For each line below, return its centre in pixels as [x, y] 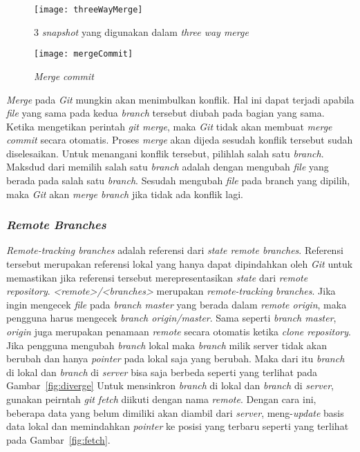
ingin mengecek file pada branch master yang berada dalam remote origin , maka [177, 304]
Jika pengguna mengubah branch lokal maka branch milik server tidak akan [167, 345]
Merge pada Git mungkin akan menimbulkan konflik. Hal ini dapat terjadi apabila [180, 99]
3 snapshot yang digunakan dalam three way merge [141, 31]
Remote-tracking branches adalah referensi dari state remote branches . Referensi [175, 250]
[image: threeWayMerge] [88, 10]
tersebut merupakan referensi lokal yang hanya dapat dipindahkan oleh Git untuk [180, 264]
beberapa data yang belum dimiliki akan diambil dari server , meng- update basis [175, 412]
